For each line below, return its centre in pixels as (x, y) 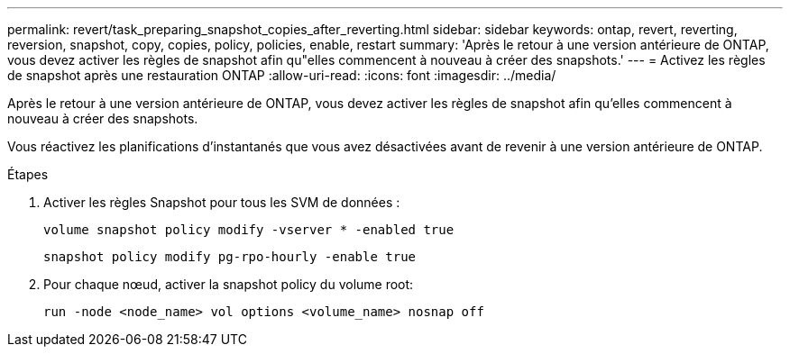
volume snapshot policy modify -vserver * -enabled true (249, 230)
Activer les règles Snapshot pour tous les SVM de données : (222, 202)
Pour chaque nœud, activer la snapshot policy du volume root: (229, 284)
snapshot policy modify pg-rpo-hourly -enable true (230, 257)
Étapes (28, 174)
